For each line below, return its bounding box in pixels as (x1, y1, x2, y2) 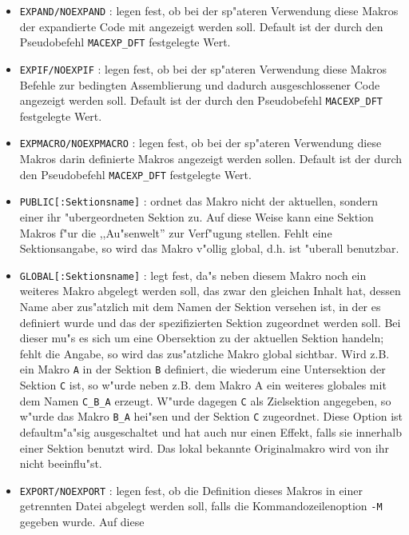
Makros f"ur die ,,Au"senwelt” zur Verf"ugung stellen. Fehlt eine (19, 224, 332, 241)
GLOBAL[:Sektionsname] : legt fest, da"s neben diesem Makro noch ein (19, 266, 367, 283)
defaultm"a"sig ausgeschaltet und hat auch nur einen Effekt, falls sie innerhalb (19, 424, 403, 440)
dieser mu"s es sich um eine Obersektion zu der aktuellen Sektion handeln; (19, 329, 384, 346)
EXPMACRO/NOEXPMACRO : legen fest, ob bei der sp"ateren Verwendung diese (19, 134, 382, 151)
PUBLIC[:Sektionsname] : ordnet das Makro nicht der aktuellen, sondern (19, 193, 378, 210)
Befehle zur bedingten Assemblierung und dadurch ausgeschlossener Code (19, 76, 380, 93)
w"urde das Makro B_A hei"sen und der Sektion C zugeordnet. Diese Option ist (19, 408, 403, 425)
